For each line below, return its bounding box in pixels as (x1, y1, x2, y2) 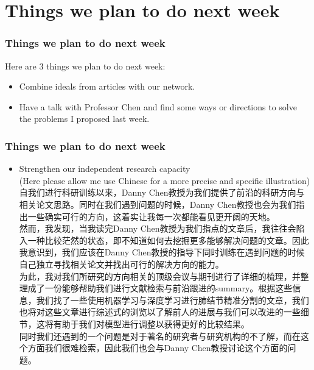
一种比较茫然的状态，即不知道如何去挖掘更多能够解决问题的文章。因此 (27, 233, 309, 246)
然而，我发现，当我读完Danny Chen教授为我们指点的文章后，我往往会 (19, 222, 296, 235)
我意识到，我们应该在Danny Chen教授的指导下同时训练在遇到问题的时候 (19, 246, 305, 258)
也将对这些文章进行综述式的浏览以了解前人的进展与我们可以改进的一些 (19, 305, 301, 318)
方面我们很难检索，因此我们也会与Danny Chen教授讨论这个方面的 (27, 341, 288, 354)
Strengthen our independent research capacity (19, 162, 190, 175)
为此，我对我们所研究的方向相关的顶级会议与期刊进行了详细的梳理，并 (19, 269, 301, 282)
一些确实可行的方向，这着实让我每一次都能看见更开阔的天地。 (27, 210, 275, 222)
